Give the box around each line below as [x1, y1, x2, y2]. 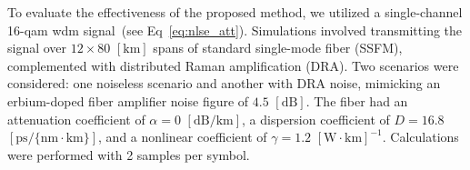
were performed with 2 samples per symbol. [7, 145, 250, 164]
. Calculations [382, 127, 459, 146]
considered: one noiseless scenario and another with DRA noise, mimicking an [7, 74, 441, 93]
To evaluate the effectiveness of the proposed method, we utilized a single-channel [7, 3, 463, 21]
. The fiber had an [305, 91, 408, 110]
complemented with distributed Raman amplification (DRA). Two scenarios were [7, 55, 459, 75]
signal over [7, 38, 67, 57]
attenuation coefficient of [7, 109, 145, 128]
